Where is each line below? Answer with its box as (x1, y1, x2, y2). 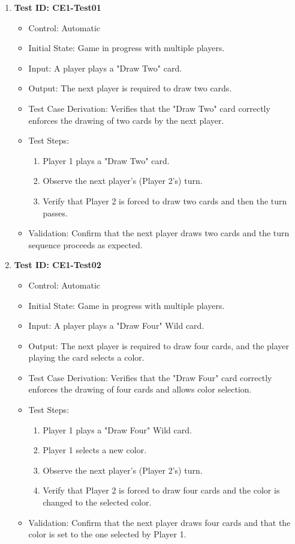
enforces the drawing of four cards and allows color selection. (28, 383, 252, 396)
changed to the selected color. (43, 496, 152, 509)
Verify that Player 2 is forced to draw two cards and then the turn (43, 194, 287, 207)
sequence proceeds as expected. (28, 238, 143, 251)
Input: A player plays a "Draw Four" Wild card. (28, 319, 204, 332)
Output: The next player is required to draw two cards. (28, 82, 232, 94)
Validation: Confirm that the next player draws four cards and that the (28, 516, 291, 528)
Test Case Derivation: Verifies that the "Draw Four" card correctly (28, 371, 272, 384)
